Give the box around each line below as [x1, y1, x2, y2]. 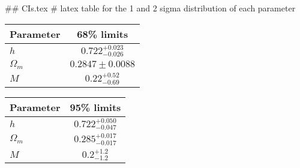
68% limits [77, 26, 128, 41]
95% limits [70, 100, 121, 114]
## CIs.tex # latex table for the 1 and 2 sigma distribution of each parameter [5, 2, 296, 14]
